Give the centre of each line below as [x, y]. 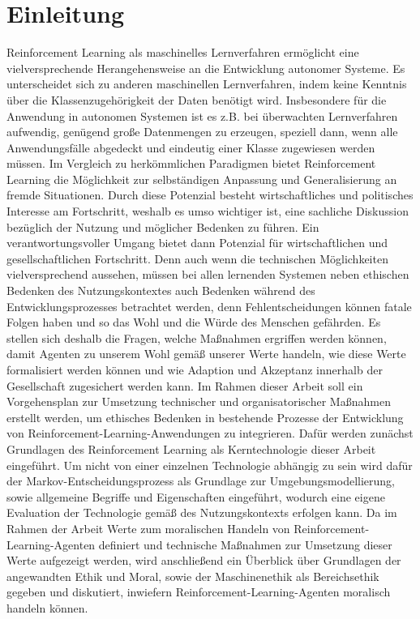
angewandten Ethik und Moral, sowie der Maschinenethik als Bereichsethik [193, 576]
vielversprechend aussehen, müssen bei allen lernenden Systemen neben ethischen [208, 274]
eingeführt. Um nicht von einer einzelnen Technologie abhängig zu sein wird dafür [210, 465]
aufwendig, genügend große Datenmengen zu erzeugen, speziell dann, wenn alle [202, 132]
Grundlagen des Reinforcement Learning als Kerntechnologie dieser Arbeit [191, 448]
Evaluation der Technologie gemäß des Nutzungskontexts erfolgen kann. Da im [202, 512]
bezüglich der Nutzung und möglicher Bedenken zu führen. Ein [163, 226]
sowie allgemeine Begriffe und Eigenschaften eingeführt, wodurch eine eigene [196, 496]
